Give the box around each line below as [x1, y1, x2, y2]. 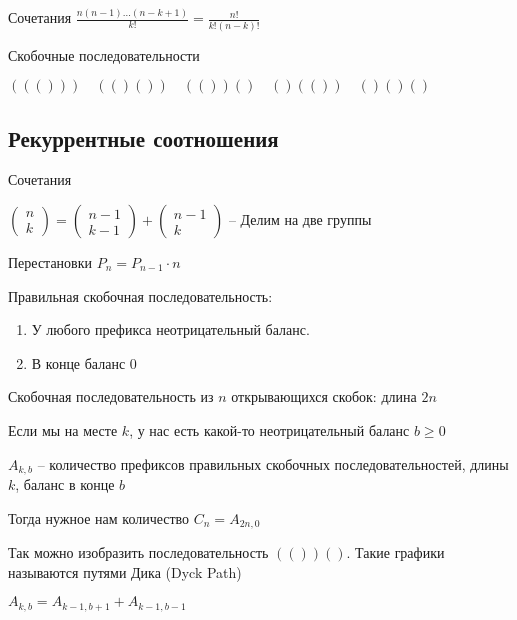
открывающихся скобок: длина [231, 386, 417, 407]
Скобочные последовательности [8, 44, 200, 65]
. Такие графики [346, 542, 445, 563]
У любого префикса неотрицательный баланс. [31, 319, 310, 340]
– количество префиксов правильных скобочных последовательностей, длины [37, 453, 509, 474]
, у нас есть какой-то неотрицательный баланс [129, 419, 410, 440]
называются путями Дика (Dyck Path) [8, 561, 242, 582]
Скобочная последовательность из [8, 386, 214, 407]
